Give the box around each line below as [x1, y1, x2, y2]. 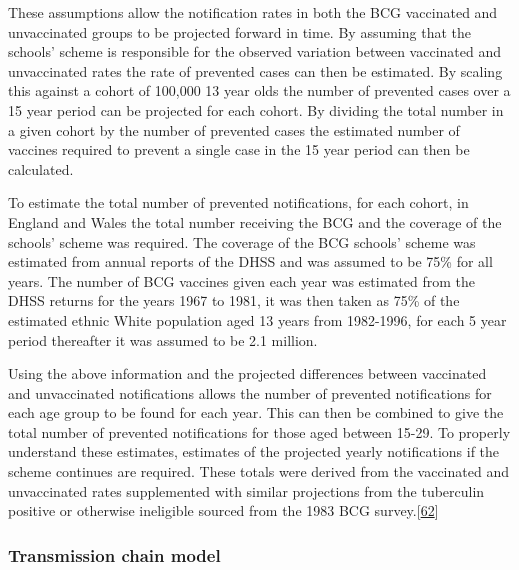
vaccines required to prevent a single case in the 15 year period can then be [8, 139, 470, 160]
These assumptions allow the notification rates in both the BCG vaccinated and [8, 2, 498, 22]
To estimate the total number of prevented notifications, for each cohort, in [8, 192, 469, 213]
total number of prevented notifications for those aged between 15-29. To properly [8, 421, 511, 442]
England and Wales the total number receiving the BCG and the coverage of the [8, 211, 502, 232]
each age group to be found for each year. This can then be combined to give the [8, 402, 504, 423]
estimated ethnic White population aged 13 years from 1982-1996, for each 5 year [8, 309, 507, 330]
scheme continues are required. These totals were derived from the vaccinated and [8, 461, 509, 482]
